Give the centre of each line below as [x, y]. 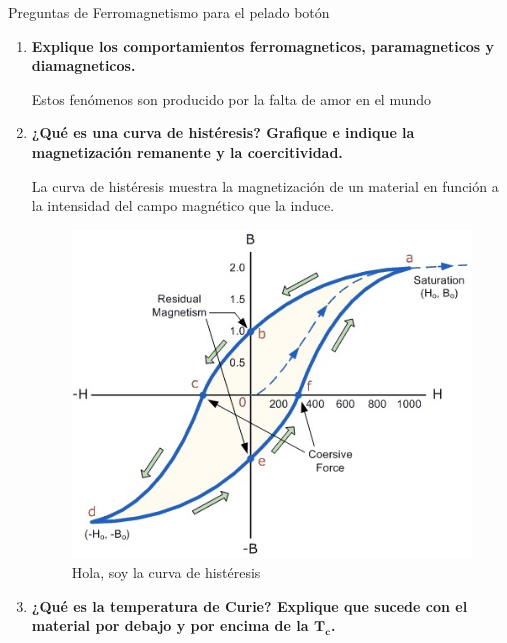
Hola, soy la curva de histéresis [166, 572]
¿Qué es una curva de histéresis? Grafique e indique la [223, 132]
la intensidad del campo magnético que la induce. [183, 205]
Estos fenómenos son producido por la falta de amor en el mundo [231, 98]
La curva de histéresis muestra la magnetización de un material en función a [265, 185]
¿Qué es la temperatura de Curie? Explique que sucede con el [249, 605]
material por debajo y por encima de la [170, 625]
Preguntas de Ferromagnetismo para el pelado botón [169, 12]
